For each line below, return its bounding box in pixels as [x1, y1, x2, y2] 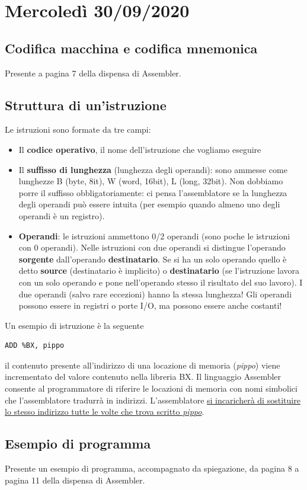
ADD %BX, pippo [5, 341, 65, 350]
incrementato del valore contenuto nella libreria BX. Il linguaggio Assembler [5, 370, 282, 383]
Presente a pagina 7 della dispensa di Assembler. [5, 66, 181, 79]
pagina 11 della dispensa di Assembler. [5, 473, 145, 486]
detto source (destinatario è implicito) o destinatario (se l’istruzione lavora [18, 264, 300, 277]
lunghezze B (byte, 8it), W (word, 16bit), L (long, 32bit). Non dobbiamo [18, 175, 283, 187]
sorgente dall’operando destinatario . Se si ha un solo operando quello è [18, 252, 287, 265]
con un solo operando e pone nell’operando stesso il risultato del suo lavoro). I [18, 276, 303, 288]
